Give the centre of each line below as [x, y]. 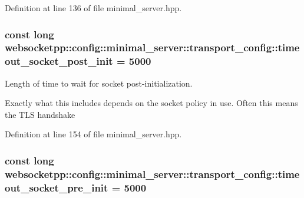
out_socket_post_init [59, 61]
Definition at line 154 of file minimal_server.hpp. [93, 134]
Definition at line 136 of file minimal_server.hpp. [93, 8]
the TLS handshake [40, 114]
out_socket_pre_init [57, 187]
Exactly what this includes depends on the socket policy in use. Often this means [151, 103]
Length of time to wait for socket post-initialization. [99, 83]
